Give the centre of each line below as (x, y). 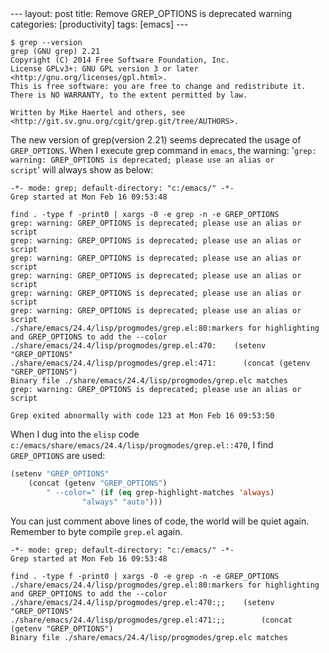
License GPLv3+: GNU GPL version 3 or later (104, 69)
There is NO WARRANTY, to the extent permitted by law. (129, 95)
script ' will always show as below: (82, 170)
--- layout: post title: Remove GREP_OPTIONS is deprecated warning (151, 13)
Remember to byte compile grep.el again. (96, 531)
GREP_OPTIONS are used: (58, 455)
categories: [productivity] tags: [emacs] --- (99, 24)
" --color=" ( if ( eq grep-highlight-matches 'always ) (160, 492)
